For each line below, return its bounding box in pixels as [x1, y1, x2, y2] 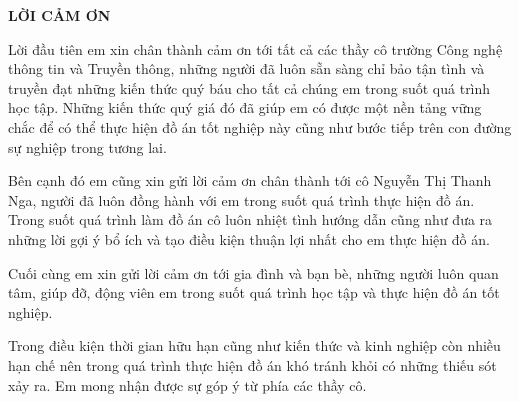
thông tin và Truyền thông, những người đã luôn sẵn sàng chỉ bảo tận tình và [8, 58, 485, 79]
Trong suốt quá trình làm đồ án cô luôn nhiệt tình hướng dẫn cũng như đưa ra [8, 209, 493, 230]
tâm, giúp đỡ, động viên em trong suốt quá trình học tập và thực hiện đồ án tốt [8, 282, 500, 303]
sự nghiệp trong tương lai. [8, 136, 167, 157]
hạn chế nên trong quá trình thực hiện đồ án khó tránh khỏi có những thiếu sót [8, 354, 497, 375]
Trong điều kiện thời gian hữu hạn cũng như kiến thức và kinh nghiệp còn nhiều [8, 335, 501, 356]
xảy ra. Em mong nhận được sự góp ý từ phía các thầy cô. [8, 374, 367, 395]
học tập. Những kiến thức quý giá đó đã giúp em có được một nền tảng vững [8, 97, 482, 118]
